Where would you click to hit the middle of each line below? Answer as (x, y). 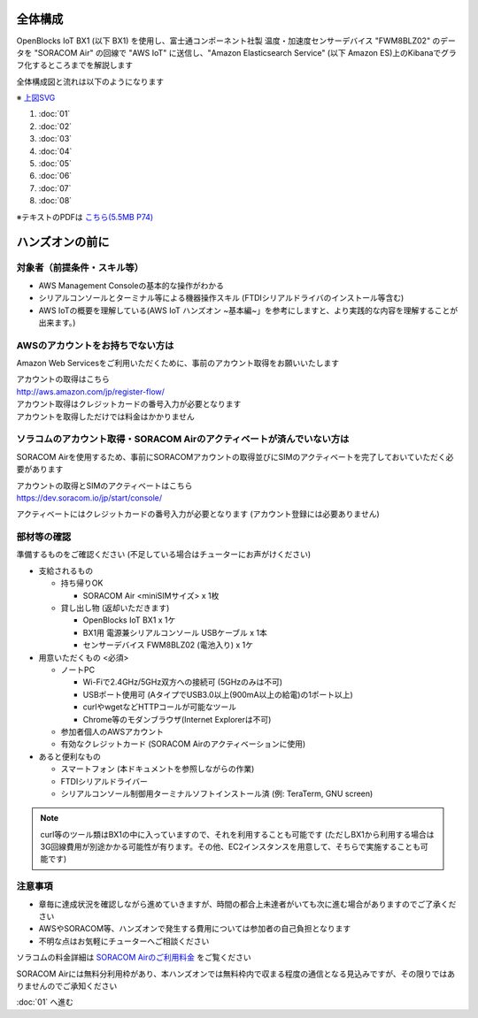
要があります (40, 470)
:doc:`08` (55, 201)
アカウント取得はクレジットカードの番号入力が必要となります (129, 404)
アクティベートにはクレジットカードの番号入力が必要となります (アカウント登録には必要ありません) (198, 514)
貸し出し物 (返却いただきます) (115, 608)
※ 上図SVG (36, 98)
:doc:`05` (55, 164)
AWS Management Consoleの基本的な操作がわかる (131, 285)
